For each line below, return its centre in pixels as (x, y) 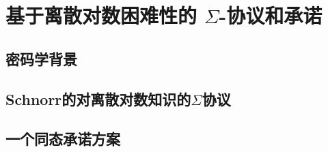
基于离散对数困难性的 (101, 15)
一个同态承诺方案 (63, 139)
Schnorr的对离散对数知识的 (98, 98)
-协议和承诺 (271, 15)
